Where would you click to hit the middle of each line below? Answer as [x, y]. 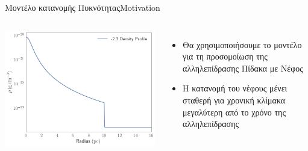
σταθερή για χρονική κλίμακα [234, 100]
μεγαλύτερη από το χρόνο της [234, 112]
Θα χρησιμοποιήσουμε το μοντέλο [242, 44]
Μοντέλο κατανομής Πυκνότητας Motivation [83, 7]
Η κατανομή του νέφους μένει [235, 88]
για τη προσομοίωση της [225, 56]
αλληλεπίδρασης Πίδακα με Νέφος [243, 68]
